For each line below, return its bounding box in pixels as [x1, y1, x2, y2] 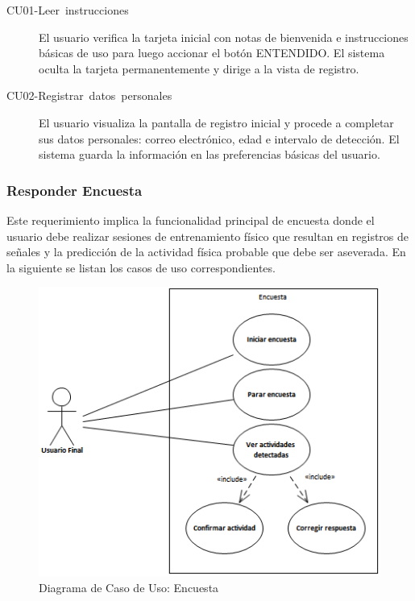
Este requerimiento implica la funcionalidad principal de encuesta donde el [6, 211, 375, 228]
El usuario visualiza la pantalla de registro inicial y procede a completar [39, 114, 394, 131]
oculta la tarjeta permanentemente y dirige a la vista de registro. [39, 60, 359, 77]
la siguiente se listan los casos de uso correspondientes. [6, 259, 276, 276]
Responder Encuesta [6, 180, 143, 200]
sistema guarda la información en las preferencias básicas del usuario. [39, 146, 380, 163]
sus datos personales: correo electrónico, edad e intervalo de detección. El [39, 130, 400, 147]
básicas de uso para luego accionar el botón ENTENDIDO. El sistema [39, 44, 385, 61]
